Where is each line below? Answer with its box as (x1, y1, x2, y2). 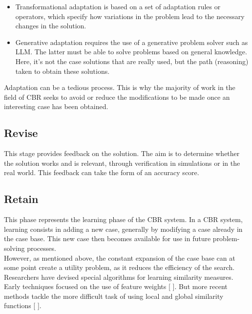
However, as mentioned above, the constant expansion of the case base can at (4, 252, 235, 263)
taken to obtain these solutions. (15, 66, 110, 76)
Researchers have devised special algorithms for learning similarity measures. (4, 271, 233, 282)
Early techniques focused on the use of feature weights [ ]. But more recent (4, 281, 228, 292)
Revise (4, 125, 38, 140)
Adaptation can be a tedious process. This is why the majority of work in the (4, 82, 235, 92)
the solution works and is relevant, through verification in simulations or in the (4, 157, 240, 168)
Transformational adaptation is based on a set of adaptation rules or (15, 1, 221, 11)
